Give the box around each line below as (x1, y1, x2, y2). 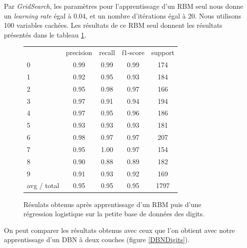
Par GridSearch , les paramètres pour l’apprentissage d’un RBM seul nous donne (4, 1, 244, 11)
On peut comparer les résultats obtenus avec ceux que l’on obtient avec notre (4, 225, 235, 235)
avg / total (27, 180, 60, 191)
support (151, 47, 175, 57)
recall (99, 47, 115, 57)
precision (66, 47, 92, 57)
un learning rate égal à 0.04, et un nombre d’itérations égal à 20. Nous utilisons (4, 10, 242, 20)
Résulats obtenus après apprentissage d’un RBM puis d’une (23, 199, 202, 209)
